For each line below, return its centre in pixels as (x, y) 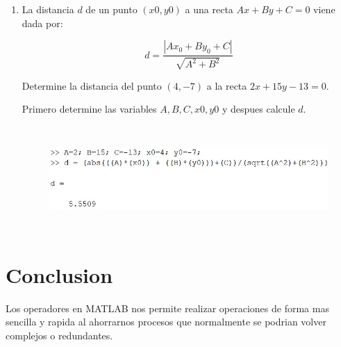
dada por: (42, 23)
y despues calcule (258, 109)
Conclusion (59, 274)
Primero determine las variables (89, 109)
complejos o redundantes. (59, 335)
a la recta (227, 85)
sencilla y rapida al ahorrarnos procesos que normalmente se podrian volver (166, 322)
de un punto (111, 9)
